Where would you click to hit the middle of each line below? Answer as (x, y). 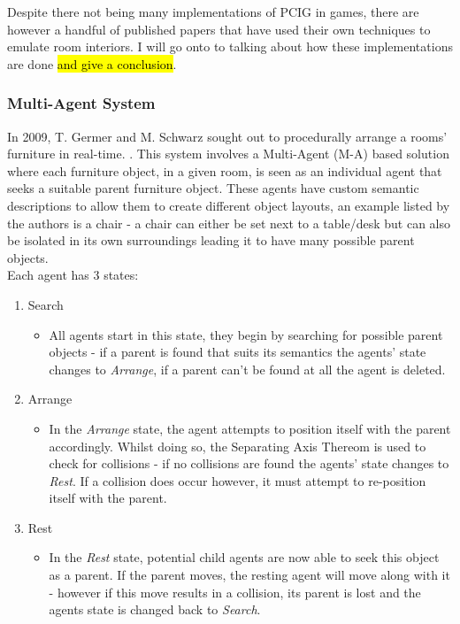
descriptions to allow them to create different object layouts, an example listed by (229, 205)
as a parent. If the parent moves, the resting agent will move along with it (249, 575)
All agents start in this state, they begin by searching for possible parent (246, 334)
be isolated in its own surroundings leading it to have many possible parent (211, 240)
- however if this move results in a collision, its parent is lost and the (235, 592)
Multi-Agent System (81, 103)
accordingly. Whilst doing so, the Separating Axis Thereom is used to (238, 446)
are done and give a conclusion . (92, 63)
